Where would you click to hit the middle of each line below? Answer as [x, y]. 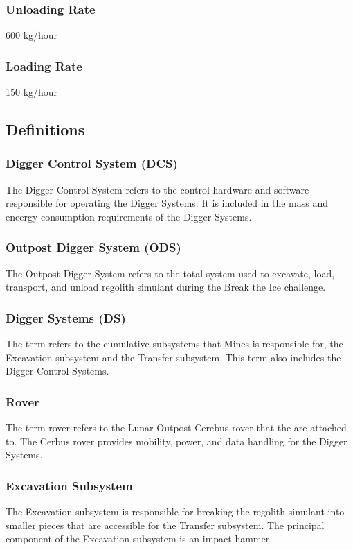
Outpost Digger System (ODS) [93, 247]
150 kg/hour [32, 92]
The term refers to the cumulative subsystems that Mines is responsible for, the [174, 344]
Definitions [45, 129]
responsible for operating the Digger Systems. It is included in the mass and [167, 203]
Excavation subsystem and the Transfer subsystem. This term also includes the [173, 357]
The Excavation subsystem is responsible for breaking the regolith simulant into [175, 512]
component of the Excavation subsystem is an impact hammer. [139, 539]
